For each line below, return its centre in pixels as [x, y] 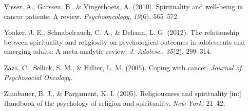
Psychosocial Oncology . [38, 77]
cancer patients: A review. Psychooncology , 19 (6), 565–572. [92, 16]
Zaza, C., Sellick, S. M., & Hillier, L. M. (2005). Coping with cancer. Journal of [123, 67]
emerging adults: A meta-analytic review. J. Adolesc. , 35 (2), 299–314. [108, 51]
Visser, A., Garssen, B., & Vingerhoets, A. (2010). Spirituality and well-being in [124, 6]
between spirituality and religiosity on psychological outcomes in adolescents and [124, 41]
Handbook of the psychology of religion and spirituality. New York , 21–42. [115, 103]
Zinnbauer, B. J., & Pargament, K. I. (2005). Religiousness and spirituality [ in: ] [123, 93]
